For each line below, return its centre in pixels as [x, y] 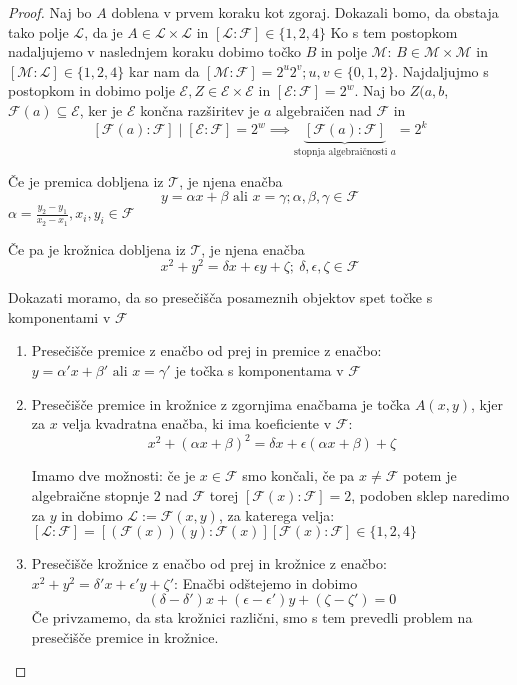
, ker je [101, 109]
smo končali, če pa [298, 475]
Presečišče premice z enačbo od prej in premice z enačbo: [206, 350]
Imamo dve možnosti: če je [113, 475]
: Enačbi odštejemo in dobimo [266, 582]
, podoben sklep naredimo [430, 494]
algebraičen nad [324, 109]
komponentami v [59, 316]
